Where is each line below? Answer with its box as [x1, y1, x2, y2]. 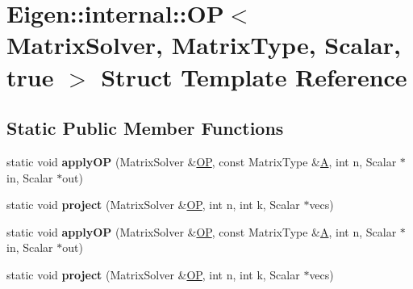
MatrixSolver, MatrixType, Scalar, [6, 28, 401, 61]
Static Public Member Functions [6, 115, 284, 140]
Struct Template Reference [101, 60, 407, 93]
